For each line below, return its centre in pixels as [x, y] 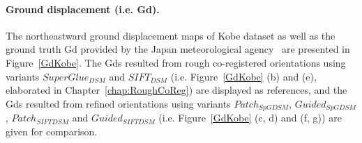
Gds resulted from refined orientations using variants [118, 103]
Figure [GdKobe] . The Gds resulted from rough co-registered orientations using [176, 62]
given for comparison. [52, 131]
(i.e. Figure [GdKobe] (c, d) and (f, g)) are [250, 118]
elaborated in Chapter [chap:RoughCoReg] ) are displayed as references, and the [176, 90]
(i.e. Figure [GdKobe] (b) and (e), [243, 76]
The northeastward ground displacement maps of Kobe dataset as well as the [171, 35]
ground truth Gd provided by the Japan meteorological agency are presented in [178, 49]
